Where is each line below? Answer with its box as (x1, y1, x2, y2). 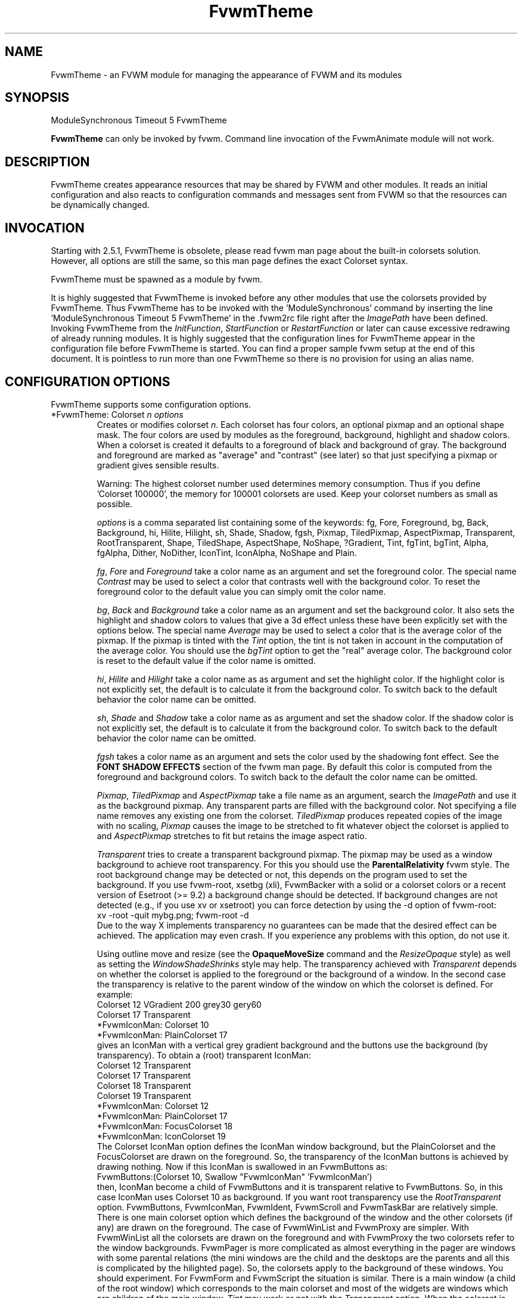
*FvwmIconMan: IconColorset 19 (97, 1131, 226, 1141)
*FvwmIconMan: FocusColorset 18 (97, 1120, 233, 1131)
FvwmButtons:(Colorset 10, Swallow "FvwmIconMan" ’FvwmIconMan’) (97, 1171, 372, 1182)
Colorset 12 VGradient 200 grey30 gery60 (97, 999, 262, 1010)
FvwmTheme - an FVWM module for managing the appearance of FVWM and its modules (51, 69, 402, 80)
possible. (97, 498, 133, 509)
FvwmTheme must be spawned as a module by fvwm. (51, 274, 263, 285)
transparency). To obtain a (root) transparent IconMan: (97, 1049, 311, 1060)
